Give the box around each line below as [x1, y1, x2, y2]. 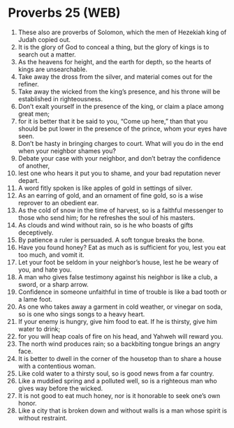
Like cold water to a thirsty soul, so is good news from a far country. [17, 369, 214, 378]
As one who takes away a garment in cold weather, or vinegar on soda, [17, 302, 223, 311]
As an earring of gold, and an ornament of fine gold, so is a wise [17, 191, 203, 200]
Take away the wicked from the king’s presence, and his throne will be [17, 87, 221, 96]
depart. [17, 176, 40, 184]
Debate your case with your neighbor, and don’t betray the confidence [17, 154, 221, 162]
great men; [17, 110, 50, 118]
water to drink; [17, 325, 61, 333]
